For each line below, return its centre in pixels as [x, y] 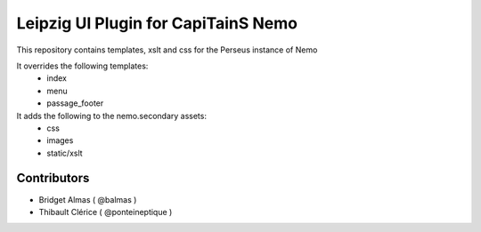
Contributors [53, 178]
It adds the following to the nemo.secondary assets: [111, 116]
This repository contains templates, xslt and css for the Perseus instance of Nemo [167, 50]
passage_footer [75, 103]
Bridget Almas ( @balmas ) [88, 199]
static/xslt [65, 153]
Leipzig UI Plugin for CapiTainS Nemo [157, 23]
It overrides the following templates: [82, 66]
